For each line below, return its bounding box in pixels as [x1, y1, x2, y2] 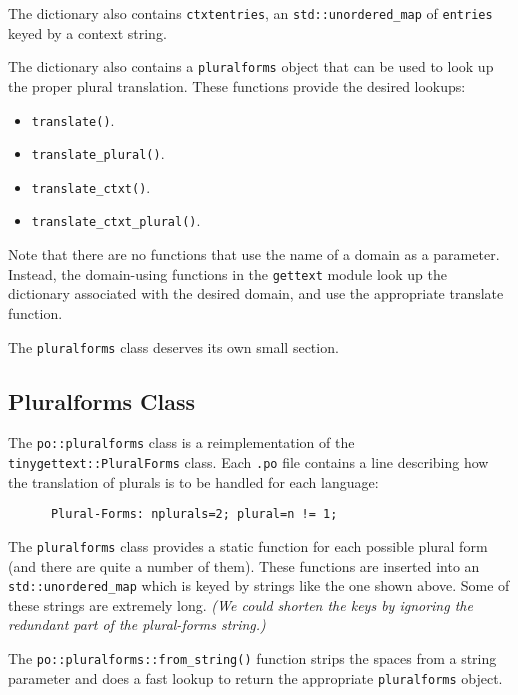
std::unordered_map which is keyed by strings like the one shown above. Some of [8, 575, 510, 596]
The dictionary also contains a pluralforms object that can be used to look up [8, 56, 494, 77]
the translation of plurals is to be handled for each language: [8, 471, 379, 492]
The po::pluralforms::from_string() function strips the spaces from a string [8, 648, 497, 669]
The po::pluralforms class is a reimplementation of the [8, 432, 355, 453]
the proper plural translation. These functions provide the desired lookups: [8, 75, 466, 96]
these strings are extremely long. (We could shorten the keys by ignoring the [8, 594, 473, 615]
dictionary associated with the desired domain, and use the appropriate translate [8, 283, 504, 304]
